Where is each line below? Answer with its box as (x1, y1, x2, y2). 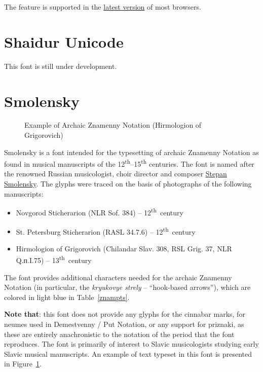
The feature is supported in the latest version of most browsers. (4, 2, 201, 12)
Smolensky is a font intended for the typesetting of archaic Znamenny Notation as (4, 146, 259, 157)
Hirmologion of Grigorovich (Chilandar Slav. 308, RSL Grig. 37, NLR (16, 243, 232, 253)
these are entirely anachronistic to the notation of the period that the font (4, 328, 235, 339)
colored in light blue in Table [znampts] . (4, 291, 130, 302)
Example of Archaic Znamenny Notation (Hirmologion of (24, 120, 202, 130)
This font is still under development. (4, 60, 117, 71)
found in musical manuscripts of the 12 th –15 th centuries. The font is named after (4, 157, 254, 169)
